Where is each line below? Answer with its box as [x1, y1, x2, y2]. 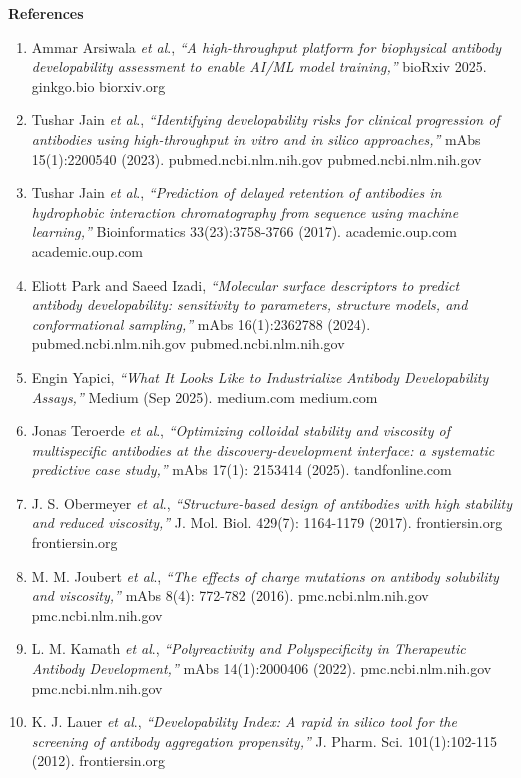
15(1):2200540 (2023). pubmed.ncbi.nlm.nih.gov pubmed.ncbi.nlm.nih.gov [31, 148, 482, 169]
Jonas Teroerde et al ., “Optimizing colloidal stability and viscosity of [31, 420, 451, 441]
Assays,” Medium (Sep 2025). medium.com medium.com [31, 386, 378, 407]
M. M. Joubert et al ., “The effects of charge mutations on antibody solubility [31, 565, 499, 586]
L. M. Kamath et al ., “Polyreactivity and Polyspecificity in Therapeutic [31, 638, 466, 659]
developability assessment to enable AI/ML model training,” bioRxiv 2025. [31, 56, 487, 77]
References [8, 3, 84, 23]
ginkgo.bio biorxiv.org [31, 75, 166, 96]
